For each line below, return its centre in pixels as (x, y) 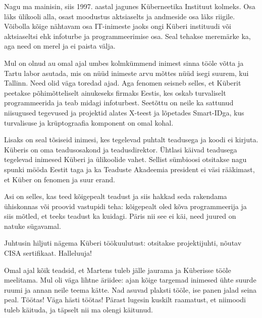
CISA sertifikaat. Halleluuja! (48, 253)
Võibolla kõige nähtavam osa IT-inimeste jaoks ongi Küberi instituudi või (118, 26)
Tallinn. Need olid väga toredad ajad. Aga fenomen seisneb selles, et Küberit (123, 83)
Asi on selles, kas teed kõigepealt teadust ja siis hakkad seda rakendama (116, 196)
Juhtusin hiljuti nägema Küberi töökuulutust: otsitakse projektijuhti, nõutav (123, 243)
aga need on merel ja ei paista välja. (60, 46)
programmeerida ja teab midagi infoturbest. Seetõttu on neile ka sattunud (119, 103)
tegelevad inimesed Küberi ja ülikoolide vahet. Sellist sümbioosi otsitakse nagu (125, 159)
